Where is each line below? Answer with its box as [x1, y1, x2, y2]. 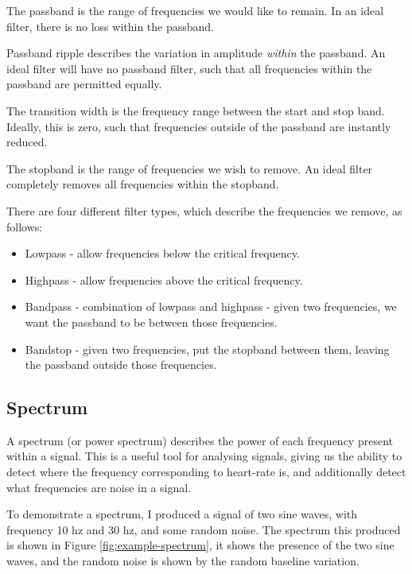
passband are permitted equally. [6, 76, 162, 92]
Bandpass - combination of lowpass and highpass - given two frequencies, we [25, 298, 397, 315]
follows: [6, 218, 43, 235]
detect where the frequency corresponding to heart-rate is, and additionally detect [6, 463, 406, 480]
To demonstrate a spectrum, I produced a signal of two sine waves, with [6, 506, 358, 522]
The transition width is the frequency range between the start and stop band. [6, 102, 385, 118]
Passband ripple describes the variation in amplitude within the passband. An [6, 45, 386, 61]
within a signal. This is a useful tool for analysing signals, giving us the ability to [6, 448, 402, 464]
